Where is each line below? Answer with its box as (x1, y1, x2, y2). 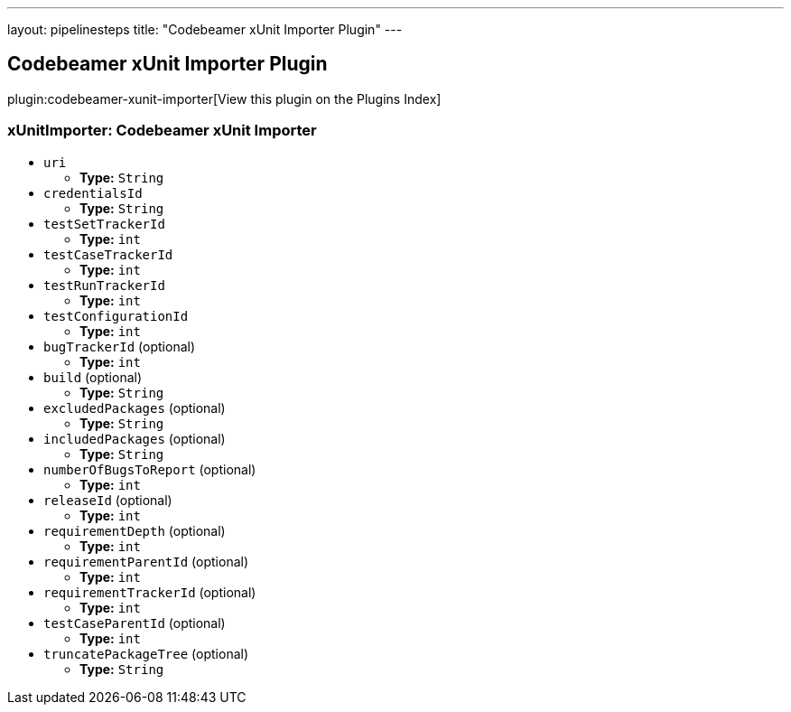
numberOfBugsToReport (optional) (43, 461, 256, 477)
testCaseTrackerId (43, 247, 173, 262)
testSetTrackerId (43, 216, 165, 231)
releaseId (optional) (43, 492, 172, 508)
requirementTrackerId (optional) (43, 584, 256, 600)
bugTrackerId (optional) (43, 338, 196, 354)
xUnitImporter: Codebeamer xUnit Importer (7, 121, 317, 140)
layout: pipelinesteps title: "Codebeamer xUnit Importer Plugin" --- (7, 22, 403, 37)
